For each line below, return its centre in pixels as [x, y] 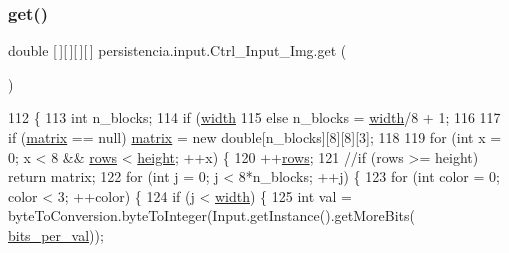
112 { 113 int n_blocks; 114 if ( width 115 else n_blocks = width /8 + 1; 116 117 [254, 117]
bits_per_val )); [56, 234]
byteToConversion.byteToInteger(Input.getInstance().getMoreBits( [211, 215]
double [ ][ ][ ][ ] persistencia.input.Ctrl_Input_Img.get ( [177, 50]
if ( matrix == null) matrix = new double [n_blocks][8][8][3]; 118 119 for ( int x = [255, 137]
